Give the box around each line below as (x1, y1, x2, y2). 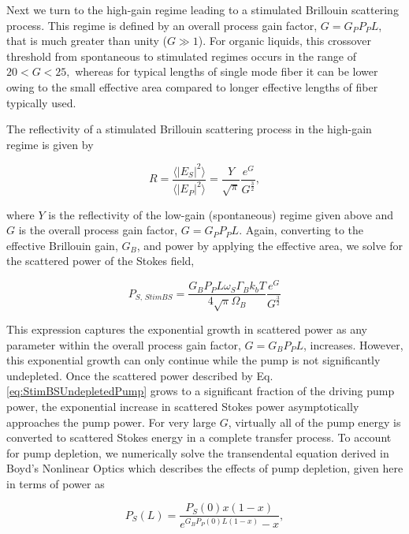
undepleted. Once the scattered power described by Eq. (6, 367, 273, 383)
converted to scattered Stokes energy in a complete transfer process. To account (6, 429, 392, 446)
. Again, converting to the (239, 222, 364, 238)
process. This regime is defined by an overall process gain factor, (6, 17, 318, 33)
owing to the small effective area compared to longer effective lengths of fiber (6, 78, 378, 95)
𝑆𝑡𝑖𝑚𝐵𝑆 (144, 293, 173, 302)
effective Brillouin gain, (6, 237, 118, 253)
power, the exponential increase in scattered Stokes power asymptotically (6, 398, 359, 414)
